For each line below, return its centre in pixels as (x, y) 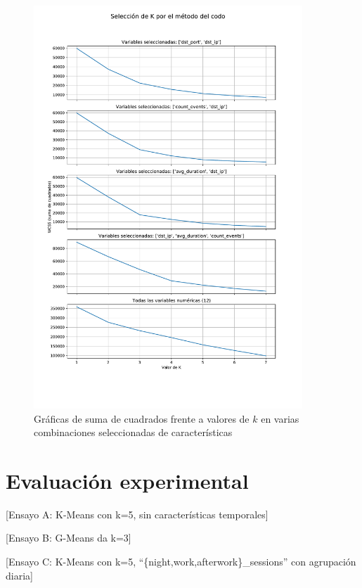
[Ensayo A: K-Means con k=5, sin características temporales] (137, 514)
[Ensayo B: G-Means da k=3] (69, 538)
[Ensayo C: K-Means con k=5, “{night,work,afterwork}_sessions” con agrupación (181, 562)
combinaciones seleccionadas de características (133, 432)
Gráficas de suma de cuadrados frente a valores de (142, 418)
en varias (280, 418)
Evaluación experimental (127, 480)
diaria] (19, 575)
